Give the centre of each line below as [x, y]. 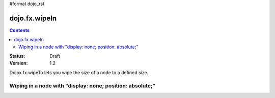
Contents [20, 30]
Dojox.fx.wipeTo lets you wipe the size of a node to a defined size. [79, 72]
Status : [17, 56]
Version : [19, 63]
